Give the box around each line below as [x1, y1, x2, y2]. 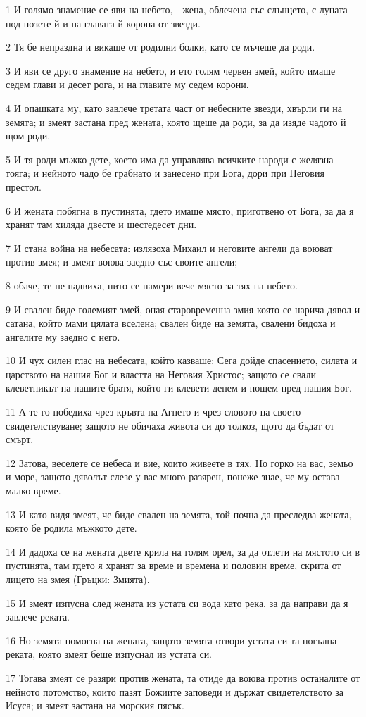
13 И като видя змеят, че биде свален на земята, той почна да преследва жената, [6, 506, 352, 521]
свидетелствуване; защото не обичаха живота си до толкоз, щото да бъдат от [6, 418, 334, 432]
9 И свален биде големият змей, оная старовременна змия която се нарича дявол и [6, 301, 360, 316]
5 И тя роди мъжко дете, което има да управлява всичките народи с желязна [6, 151, 334, 166]
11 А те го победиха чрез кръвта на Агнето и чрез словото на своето [6, 404, 301, 419]
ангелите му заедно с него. [6, 329, 120, 344]
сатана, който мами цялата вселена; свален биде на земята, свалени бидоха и [6, 316, 336, 330]
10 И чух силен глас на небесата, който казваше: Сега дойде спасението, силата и [6, 353, 358, 368]
